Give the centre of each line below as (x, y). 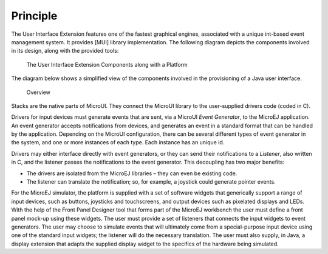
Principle (34, 16)
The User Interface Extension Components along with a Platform (107, 64)
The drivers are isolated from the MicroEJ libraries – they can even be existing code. (132, 173)
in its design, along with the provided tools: (65, 51)
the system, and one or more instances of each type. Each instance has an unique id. (118, 142)
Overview (39, 92)
